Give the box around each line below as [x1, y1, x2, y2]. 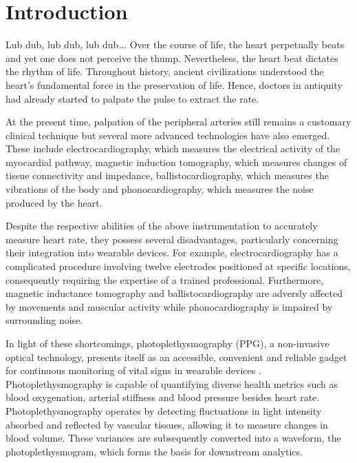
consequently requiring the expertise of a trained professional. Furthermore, [6, 272, 324, 287]
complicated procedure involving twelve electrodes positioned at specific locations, [6, 259, 351, 274]
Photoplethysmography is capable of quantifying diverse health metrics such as [6, 376, 338, 391]
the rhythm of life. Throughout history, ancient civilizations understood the [6, 64, 324, 79]
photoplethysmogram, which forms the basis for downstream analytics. [6, 444, 303, 458]
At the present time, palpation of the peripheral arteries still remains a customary [6, 114, 351, 129]
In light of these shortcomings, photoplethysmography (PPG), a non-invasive [6, 336, 329, 350]
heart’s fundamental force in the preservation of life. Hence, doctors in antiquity [6, 77, 343, 92]
